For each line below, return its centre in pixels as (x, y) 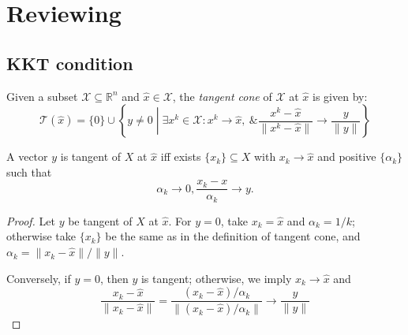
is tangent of (91, 156)
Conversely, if (39, 278)
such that (29, 171)
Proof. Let (31, 220)
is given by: (340, 96)
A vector (27, 156)
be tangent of (100, 220)
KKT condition (70, 63)
